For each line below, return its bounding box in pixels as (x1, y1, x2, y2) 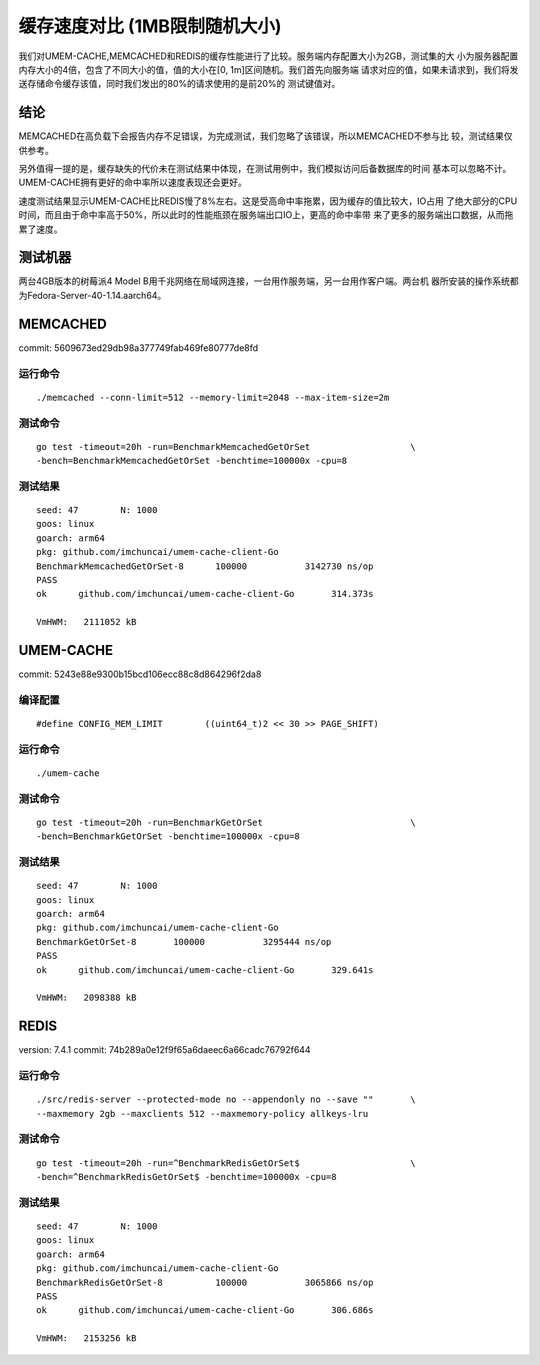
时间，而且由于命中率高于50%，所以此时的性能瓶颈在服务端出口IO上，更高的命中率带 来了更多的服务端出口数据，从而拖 (18, 209, 514, 221)
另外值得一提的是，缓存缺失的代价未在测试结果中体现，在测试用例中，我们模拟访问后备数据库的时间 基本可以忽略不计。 (18, 163, 512, 175)
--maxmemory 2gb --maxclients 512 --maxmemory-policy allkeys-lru (36, 1108, 369, 1119)
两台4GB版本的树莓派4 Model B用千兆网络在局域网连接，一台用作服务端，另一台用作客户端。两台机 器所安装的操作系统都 (18, 275, 519, 287)
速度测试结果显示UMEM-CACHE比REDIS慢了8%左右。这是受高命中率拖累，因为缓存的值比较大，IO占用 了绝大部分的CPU (18, 195, 518, 207)
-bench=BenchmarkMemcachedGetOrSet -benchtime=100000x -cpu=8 (36, 455, 348, 467)
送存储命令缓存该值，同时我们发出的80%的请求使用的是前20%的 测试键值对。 (18, 78, 341, 90)
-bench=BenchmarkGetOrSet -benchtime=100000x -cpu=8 (36, 831, 300, 842)
